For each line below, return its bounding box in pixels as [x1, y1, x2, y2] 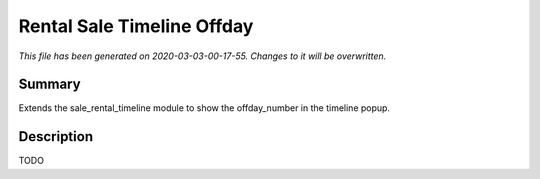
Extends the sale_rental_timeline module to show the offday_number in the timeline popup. [18, 102, 390, 114]
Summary [18, 76, 81, 93]
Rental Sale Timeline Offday [18, 15, 254, 37]
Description [18, 128, 94, 145]
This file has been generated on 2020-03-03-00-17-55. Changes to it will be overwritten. [18, 50, 387, 62]
